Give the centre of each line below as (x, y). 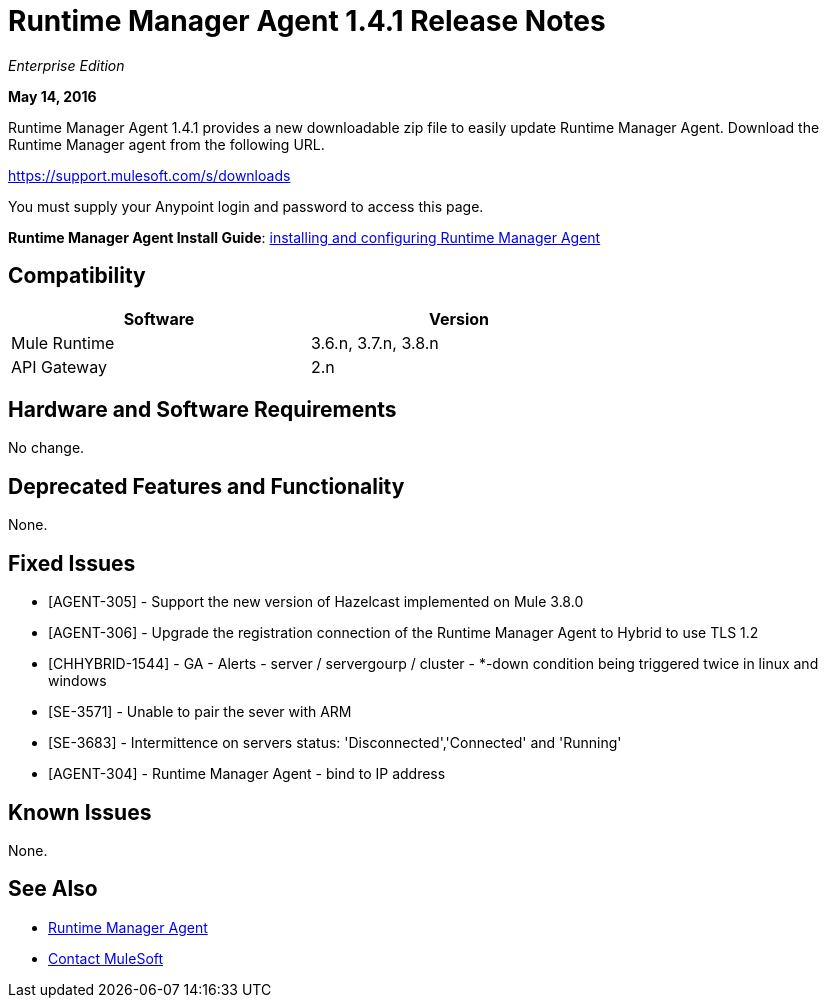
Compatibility (77, 276)
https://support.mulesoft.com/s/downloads (149, 175)
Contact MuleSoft (106, 958)
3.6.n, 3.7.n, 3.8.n (375, 342)
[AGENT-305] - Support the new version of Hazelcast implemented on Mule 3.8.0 (316, 602)
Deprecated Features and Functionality (206, 486)
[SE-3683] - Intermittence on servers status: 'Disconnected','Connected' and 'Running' (335, 743)
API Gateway (59, 366)
